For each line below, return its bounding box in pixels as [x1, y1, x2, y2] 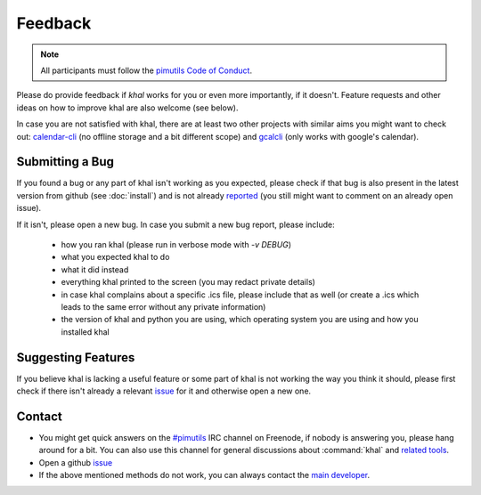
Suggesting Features [16, 350, 135, 365]
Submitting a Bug [16, 154, 115, 169]
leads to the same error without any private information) [61, 301, 266, 312]
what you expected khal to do [61, 252, 170, 263]
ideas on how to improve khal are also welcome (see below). [16, 102, 239, 113]
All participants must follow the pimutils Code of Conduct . [40, 65, 253, 76]
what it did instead [61, 264, 129, 275]
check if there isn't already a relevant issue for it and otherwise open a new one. [16, 385, 312, 396]
